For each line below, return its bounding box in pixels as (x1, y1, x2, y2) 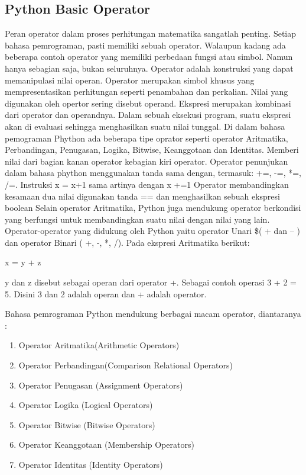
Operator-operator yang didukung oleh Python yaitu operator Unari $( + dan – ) (5, 224, 300, 237)
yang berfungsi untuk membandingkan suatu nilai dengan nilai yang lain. (5, 213, 270, 225)
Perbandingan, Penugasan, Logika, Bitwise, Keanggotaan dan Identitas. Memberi (5, 143, 299, 156)
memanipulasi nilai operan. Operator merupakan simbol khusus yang (5, 73, 255, 86)
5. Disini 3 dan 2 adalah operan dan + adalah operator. (5, 287, 207, 300)
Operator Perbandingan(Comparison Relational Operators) (18, 359, 233, 371)
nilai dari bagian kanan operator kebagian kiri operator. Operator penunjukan (5, 155, 288, 167)
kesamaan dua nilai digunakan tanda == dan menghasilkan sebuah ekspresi (5, 190, 280, 202)
